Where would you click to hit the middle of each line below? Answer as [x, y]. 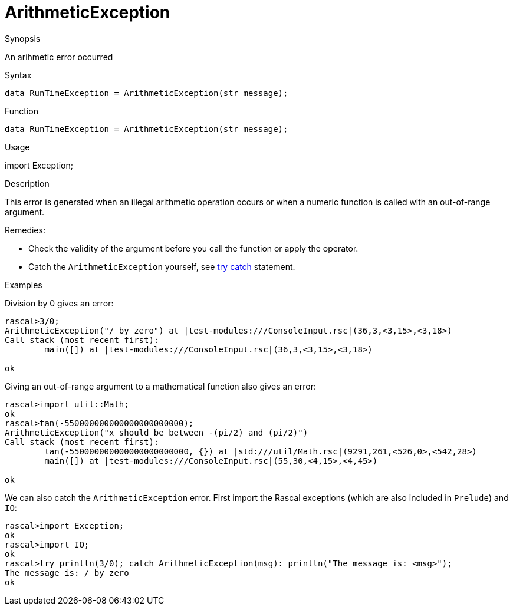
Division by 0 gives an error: [59, 303]
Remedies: [25, 230]
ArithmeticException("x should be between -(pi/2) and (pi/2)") [157, 432]
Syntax [18, 75]
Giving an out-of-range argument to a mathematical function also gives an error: [161, 386]
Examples [24, 285]
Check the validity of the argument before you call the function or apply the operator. [193, 248]
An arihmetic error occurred [59, 57]
